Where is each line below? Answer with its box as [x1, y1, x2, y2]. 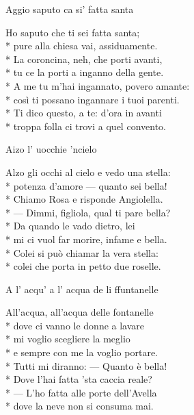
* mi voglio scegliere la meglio [5, 331, 130, 346]
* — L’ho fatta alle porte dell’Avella [5, 385, 157, 399]
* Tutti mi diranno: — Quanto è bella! [5, 358, 167, 373]
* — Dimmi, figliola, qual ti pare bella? [5, 205, 171, 219]
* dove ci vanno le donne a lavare [5, 318, 145, 332]
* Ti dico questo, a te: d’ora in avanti [5, 105, 162, 120]
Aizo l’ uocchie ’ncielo [5, 142, 97, 156]
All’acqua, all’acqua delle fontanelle [5, 305, 154, 319]
